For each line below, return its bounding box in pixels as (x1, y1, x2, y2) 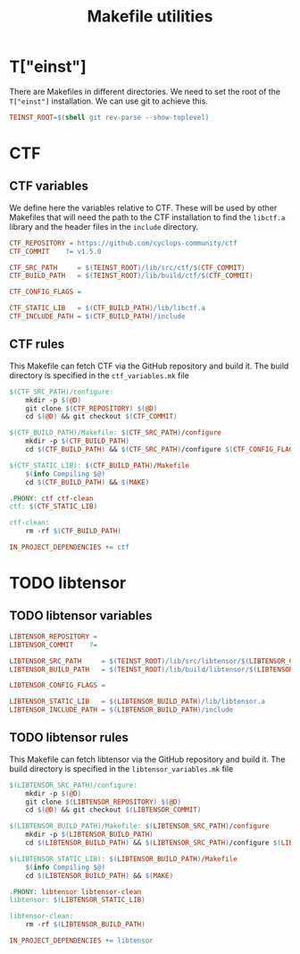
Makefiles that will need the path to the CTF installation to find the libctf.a (9, 212, 286, 223)
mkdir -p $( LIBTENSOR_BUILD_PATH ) (25, 830, 154, 840)
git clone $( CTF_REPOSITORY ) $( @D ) (25, 404, 158, 413)
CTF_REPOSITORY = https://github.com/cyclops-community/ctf (9, 239, 238, 248)
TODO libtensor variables (9, 608, 154, 623)
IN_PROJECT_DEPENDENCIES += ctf (9, 543, 129, 552)
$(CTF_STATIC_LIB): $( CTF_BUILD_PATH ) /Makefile (9, 460, 190, 470)
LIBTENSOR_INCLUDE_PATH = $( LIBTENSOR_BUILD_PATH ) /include (9, 705, 234, 714)
